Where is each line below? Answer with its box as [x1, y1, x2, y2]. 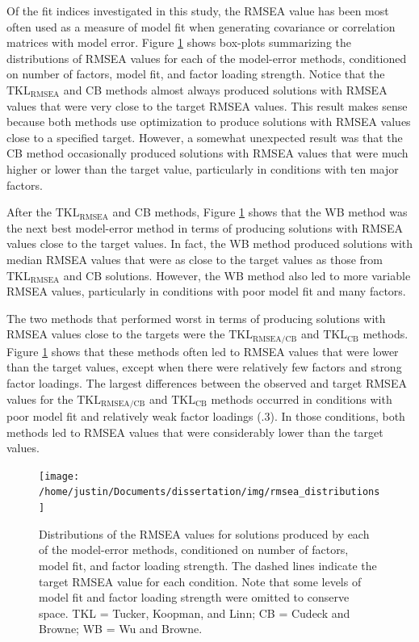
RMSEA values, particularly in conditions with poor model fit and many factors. [6, 283, 406, 300]
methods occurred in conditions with [211, 390, 392, 407]
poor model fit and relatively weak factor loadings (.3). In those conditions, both [6, 407, 405, 424]
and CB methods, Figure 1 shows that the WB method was [112, 204, 408, 220]
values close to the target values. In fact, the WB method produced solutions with [6, 235, 413, 252]
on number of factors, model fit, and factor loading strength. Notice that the [6, 65, 385, 82]
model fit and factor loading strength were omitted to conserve [39, 589, 350, 606]
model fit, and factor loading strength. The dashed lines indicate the [39, 556, 377, 573]
